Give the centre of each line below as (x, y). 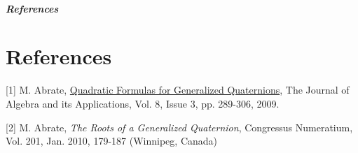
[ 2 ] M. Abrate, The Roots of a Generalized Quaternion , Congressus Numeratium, (179, 127)
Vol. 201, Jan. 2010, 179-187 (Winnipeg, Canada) (112, 141)
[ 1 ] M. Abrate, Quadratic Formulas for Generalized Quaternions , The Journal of (178, 90)
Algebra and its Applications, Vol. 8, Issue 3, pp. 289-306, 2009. (143, 103)
